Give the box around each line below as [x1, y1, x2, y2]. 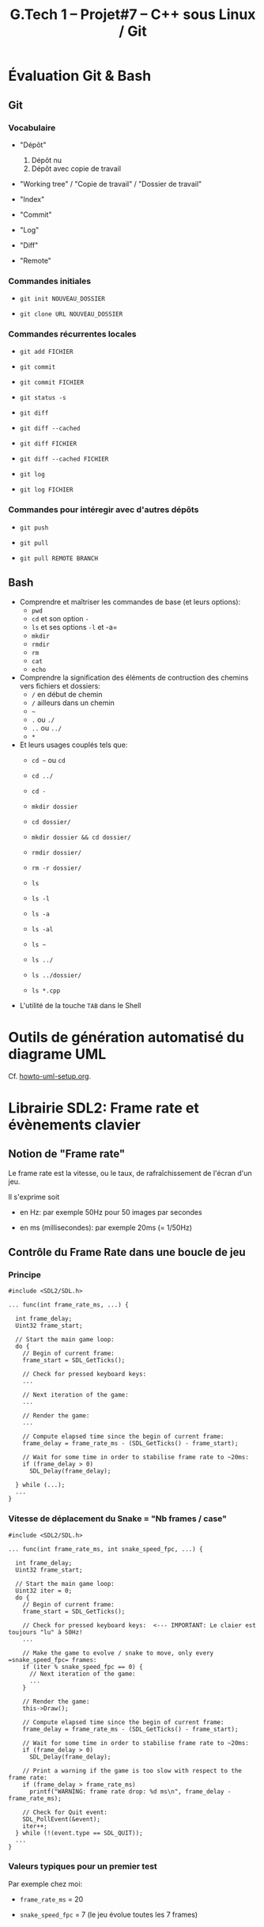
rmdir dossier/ [31, 848, 81, 856]
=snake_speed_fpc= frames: [8, 1656, 97, 1663]
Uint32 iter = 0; [15, 1587, 73, 1595]
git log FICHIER [19, 486, 74, 494]
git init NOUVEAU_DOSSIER [19, 295, 105, 303]
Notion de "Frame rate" [8, 1147, 126, 1161]
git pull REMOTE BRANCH [19, 554, 99, 563]
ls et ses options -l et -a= [31, 622, 118, 632]
